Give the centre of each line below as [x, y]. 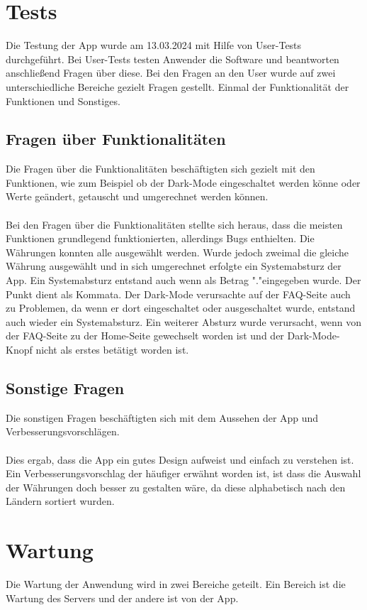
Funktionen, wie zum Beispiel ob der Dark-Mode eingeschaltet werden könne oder [183, 182]
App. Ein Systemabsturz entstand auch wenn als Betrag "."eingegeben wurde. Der [183, 280]
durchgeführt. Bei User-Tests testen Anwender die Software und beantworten [173, 59]
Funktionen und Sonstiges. [63, 100]
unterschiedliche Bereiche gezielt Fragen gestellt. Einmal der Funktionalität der [177, 86]
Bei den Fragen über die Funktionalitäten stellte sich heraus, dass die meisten [174, 224]
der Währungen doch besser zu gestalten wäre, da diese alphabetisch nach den [176, 487]
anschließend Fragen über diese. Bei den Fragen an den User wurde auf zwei [171, 73]
